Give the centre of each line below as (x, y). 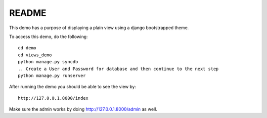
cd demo (27, 48)
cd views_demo (35, 55)
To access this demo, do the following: (48, 37)
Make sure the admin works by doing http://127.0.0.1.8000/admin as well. (83, 109)
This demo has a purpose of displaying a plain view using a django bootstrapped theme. (99, 28)
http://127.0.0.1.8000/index (53, 98)
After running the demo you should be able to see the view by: (72, 87)
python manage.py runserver (52, 76)
